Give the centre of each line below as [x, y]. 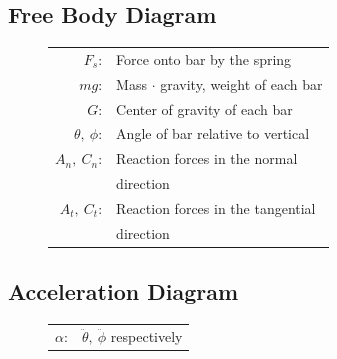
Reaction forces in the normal [207, 158]
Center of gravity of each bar [204, 108]
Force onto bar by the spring [204, 58]
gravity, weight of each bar [241, 83]
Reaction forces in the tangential [216, 208]
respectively [146, 335]
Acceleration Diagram [123, 291]
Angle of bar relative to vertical [213, 133]
